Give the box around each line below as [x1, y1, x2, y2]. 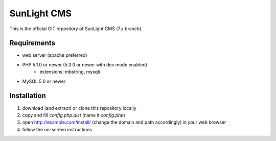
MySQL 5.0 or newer [22, 78, 66, 84]
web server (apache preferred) [22, 52, 87, 58]
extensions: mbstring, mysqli [39, 69, 100, 75]
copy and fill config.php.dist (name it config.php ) [22, 112, 125, 118]
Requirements [9, 39, 56, 48]
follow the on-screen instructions [22, 126, 92, 132]
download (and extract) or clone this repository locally [22, 105, 136, 111]
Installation [9, 91, 46, 100]
